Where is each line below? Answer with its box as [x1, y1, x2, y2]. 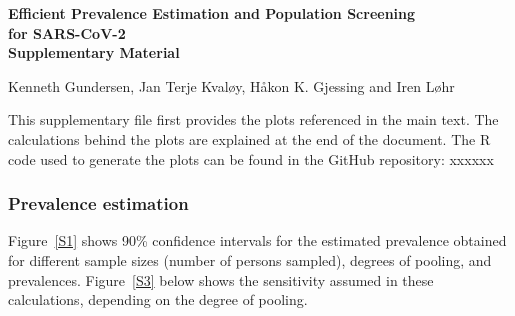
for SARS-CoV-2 [8, 22, 126, 43]
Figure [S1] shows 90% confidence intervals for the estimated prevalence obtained [8, 230, 507, 251]
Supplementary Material [8, 42, 180, 63]
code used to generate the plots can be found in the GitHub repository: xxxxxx [8, 148, 494, 169]
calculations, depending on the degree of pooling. [8, 289, 308, 310]
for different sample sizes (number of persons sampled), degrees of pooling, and [8, 249, 492, 270]
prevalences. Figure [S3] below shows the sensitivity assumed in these [8, 269, 434, 290]
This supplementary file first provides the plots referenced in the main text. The [8, 109, 499, 130]
